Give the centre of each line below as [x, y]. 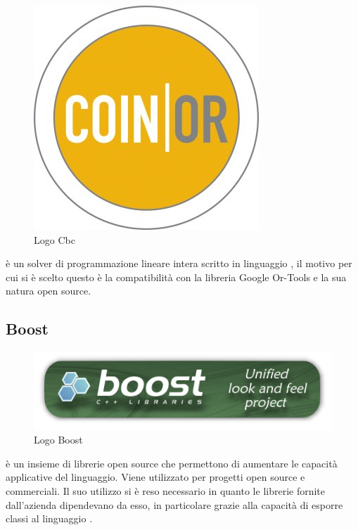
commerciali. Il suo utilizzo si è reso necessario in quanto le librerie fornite [166, 491]
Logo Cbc [55, 239]
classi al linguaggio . [49, 518]
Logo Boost [58, 440]
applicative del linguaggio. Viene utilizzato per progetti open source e [155, 477]
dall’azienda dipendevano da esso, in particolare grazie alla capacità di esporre [174, 504]
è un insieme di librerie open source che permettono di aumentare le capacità [172, 463]
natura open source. [49, 291]
